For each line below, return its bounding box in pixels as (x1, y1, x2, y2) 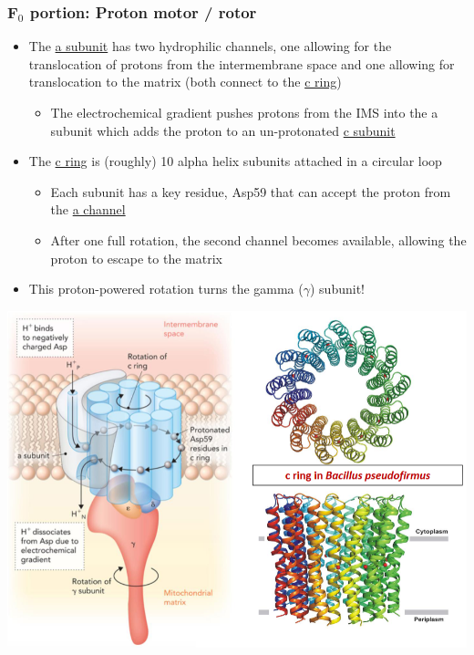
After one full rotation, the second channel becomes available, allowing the (50, 230, 467, 249)
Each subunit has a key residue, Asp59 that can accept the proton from (50, 182, 451, 201)
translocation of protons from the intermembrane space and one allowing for (28, 54, 455, 73)
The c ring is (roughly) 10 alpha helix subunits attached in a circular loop (28, 151, 442, 171)
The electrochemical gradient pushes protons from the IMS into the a (50, 103, 438, 121)
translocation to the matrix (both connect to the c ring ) (28, 72, 342, 91)
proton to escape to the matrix (50, 248, 222, 267)
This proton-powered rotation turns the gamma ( (28, 279, 304, 298)
